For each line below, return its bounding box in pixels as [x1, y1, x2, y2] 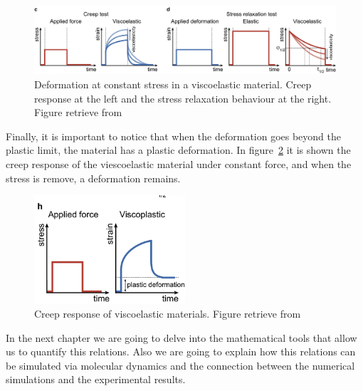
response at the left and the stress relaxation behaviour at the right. [34, 90, 332, 105]
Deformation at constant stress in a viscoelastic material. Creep [34, 77, 312, 92]
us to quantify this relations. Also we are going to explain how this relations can [6, 344, 356, 359]
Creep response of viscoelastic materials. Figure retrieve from [34, 306, 301, 321]
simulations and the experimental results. [6, 372, 186, 387]
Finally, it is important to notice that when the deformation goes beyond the [6, 128, 342, 143]
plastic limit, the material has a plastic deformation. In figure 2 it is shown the [6, 142, 351, 157]
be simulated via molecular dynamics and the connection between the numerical [6, 358, 355, 372]
